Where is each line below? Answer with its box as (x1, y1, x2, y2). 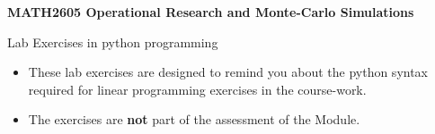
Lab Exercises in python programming (7, 32, 218, 51)
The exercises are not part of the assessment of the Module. (28, 110, 360, 129)
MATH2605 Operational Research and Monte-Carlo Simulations (7, 3, 414, 21)
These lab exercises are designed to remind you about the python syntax (28, 63, 429, 81)
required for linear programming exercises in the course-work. (28, 80, 367, 98)
